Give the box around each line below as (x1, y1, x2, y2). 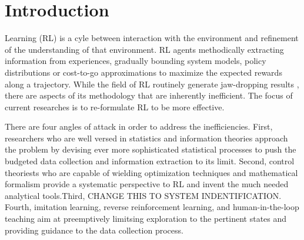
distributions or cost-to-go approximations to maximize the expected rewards (5, 66, 282, 78)
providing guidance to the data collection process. (5, 224, 183, 236)
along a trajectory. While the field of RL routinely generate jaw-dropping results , (5, 77, 299, 90)
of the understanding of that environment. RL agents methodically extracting (5, 43, 284, 55)
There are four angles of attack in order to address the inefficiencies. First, (5, 120, 273, 133)
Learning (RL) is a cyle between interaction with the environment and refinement (5, 32, 299, 44)
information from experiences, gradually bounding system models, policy (5, 55, 266, 67)
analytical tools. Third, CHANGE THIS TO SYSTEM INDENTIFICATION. (5, 189, 282, 201)
